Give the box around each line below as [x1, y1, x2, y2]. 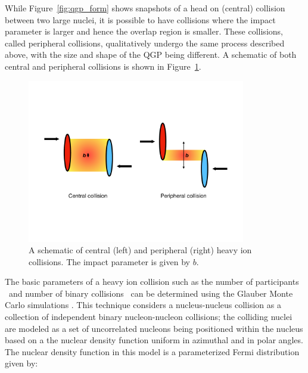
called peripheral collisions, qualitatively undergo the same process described [5, 36, 285, 49]
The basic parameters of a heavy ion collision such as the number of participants [5, 275, 299, 288]
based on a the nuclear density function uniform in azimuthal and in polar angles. [5, 334, 303, 346]
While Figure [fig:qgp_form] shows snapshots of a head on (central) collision [5, 2, 285, 14]
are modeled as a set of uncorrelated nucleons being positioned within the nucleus [5, 322, 303, 334]
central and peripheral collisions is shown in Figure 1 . [5, 60, 201, 72]
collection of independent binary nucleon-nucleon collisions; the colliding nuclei [5, 310, 293, 323]
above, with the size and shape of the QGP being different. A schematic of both [5, 48, 297, 61]
